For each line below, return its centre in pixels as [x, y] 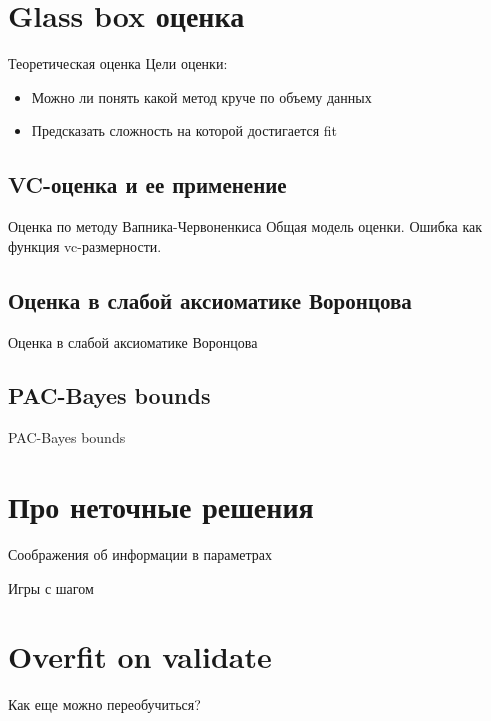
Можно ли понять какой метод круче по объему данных [201, 96]
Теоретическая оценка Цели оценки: [118, 63]
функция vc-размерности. [85, 245]
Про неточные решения [161, 506]
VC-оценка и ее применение [147, 184]
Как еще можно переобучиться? [104, 704]
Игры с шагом [51, 587]
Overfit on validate [140, 656]
